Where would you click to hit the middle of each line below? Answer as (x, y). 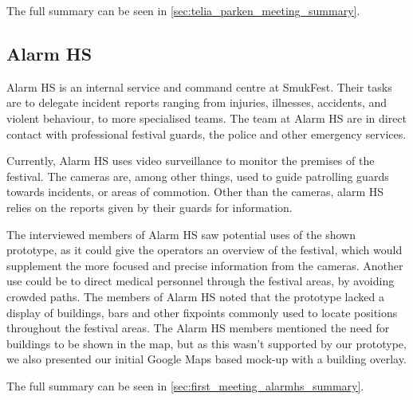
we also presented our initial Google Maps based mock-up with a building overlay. (206, 359)
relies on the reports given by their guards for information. (149, 207)
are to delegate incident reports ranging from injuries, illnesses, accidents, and (197, 102)
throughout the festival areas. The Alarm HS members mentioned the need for (198, 328)
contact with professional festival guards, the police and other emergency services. (206, 133)
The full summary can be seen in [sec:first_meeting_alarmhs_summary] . (185, 385)
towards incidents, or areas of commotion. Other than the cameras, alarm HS (195, 192)
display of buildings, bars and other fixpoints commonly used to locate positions (202, 312)
